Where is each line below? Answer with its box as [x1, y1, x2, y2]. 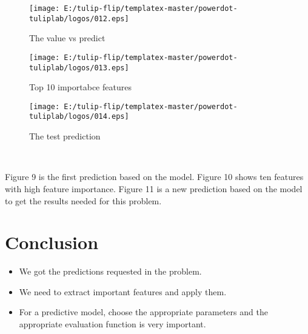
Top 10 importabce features [29, 81, 132, 93]
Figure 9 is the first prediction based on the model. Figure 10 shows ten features [5, 170, 304, 183]
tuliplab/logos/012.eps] [29, 14, 129, 23]
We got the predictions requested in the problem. [19, 265, 202, 278]
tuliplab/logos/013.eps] [29, 63, 129, 72]
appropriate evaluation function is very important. [19, 318, 206, 330]
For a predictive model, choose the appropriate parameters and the [19, 306, 268, 318]
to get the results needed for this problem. [5, 194, 162, 207]
